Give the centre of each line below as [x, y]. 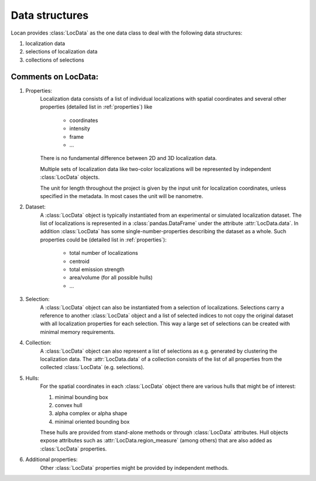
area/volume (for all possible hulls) [111, 278]
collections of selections [55, 60]
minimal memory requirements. [78, 332]
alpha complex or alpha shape [91, 414]
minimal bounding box [81, 397]
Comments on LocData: [55, 76]
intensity [80, 128]
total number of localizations [104, 253]
